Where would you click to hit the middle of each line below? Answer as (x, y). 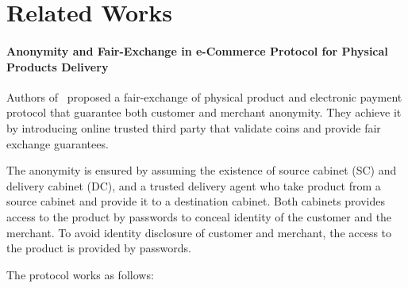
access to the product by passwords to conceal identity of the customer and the (199, 216)
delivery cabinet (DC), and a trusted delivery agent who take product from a (194, 185)
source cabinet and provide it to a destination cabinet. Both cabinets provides (196, 201)
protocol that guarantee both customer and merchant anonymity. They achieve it (204, 112)
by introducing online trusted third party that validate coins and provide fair (194, 127)
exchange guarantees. (58, 143)
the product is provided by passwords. (99, 248)
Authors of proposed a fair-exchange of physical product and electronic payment (204, 96)
